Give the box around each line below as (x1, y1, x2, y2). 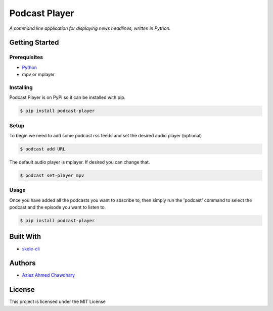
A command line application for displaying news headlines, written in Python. (9, 25, 171, 31)
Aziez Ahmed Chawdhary (22, 272, 75, 278)
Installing (9, 84, 33, 91)
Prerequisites (9, 54, 43, 61)
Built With (9, 232, 41, 241)
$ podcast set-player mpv (20, 172, 84, 178)
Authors (9, 259, 36, 268)
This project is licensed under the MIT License (9, 298, 106, 305)
